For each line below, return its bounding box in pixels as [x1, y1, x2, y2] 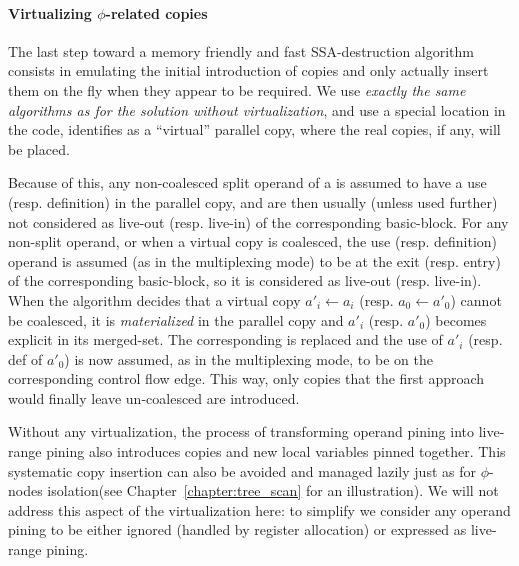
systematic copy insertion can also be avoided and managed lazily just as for [8, 460, 476, 481]
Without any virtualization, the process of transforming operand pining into [8, 421, 475, 442]
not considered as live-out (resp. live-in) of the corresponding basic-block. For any [8, 211, 509, 232]
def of [8, 348, 43, 369]
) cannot [450, 289, 502, 310]
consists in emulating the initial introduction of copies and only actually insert [8, 60, 489, 81]
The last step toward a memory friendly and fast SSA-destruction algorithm [8, 40, 475, 61]
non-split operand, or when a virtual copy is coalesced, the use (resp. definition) [8, 231, 498, 252]
